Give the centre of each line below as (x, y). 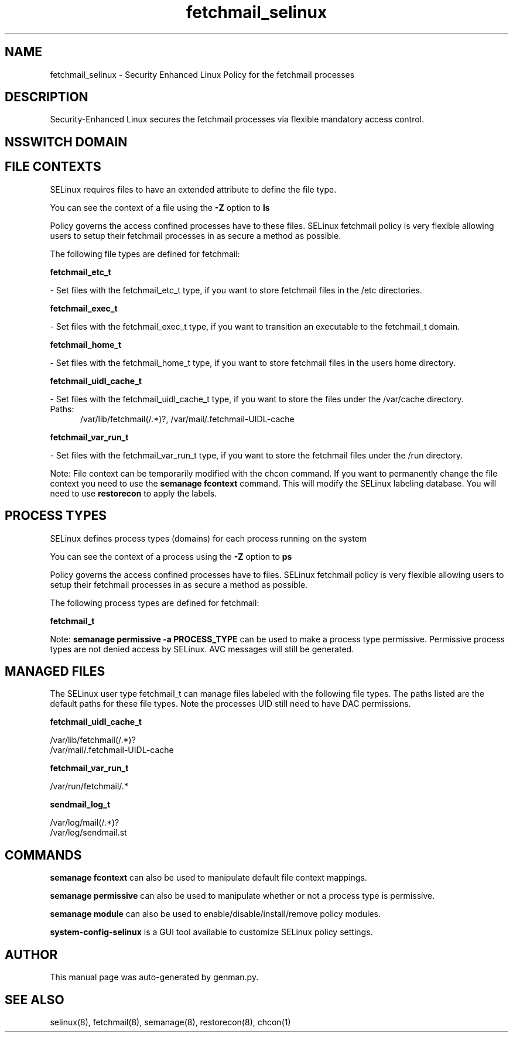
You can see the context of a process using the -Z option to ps (171, 556)
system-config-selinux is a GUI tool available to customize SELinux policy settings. (211, 932)
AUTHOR (31, 954)
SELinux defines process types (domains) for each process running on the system (208, 538)
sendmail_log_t (80, 805)
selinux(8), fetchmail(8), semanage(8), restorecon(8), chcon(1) (170, 1022)
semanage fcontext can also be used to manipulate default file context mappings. (208, 878)
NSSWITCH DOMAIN (66, 142)
